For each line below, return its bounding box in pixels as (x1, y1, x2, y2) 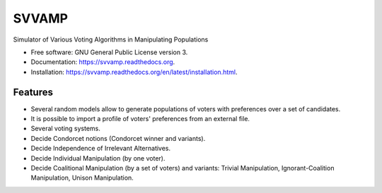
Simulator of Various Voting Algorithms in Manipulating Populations (13, 35, 209, 44)
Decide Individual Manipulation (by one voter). (30, 154, 166, 162)
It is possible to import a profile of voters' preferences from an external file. (30, 115, 250, 123)
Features (13, 86, 53, 98)
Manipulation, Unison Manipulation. (30, 173, 134, 182)
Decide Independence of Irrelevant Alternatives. (30, 144, 171, 153)
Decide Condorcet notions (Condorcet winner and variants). (30, 134, 206, 142)
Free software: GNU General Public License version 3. (30, 48, 188, 56)
